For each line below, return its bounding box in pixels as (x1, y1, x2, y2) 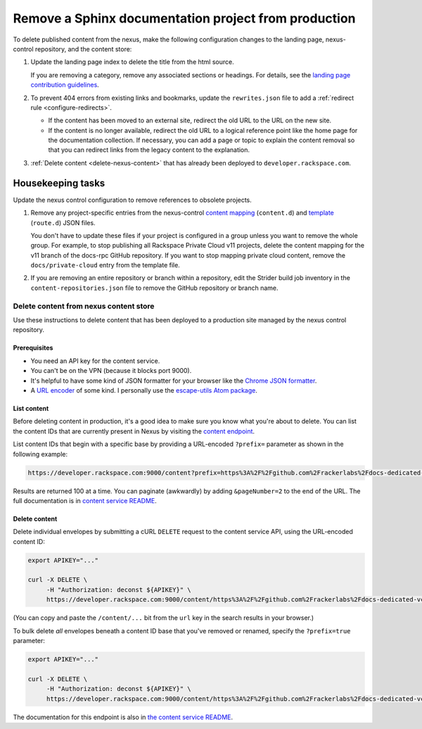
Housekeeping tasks (13, 177, 105, 189)
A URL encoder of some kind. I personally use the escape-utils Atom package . (30, 386, 258, 394)
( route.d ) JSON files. (30, 218, 96, 227)
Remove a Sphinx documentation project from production (13, 11, 356, 26)
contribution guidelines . (30, 81, 100, 89)
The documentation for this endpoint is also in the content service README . (13, 713, 234, 721)
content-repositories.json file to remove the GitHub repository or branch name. (30, 284, 279, 292)
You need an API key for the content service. (30, 356, 160, 365)
